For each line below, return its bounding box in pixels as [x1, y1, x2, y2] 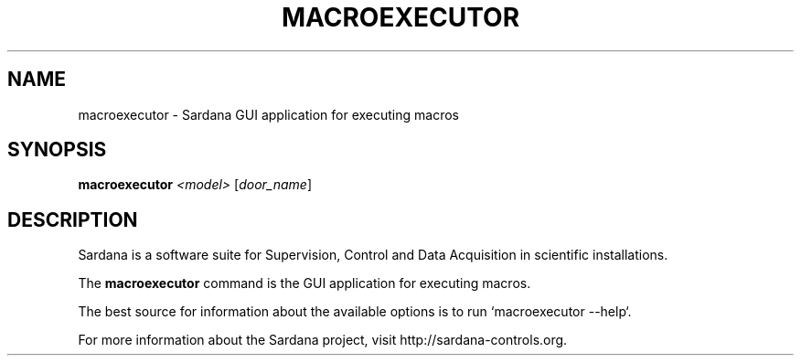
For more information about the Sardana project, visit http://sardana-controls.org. [78, 332, 568, 348]
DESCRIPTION [7, 208, 138, 231]
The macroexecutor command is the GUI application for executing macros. [78, 275, 531, 292]
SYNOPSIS [7, 138, 107, 162]
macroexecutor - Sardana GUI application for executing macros [78, 106, 459, 123]
